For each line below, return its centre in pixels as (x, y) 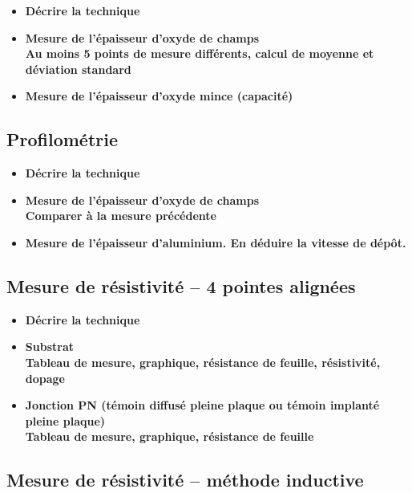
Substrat (49, 346)
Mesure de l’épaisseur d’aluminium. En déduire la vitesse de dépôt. (216, 242)
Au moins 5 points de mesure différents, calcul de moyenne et (200, 53)
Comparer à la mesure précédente (121, 216)
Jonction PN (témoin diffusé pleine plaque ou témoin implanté (202, 405)
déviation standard (78, 69)
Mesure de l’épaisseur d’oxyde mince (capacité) (159, 96)
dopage (45, 378)
